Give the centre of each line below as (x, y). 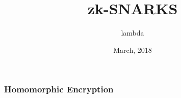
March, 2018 (133, 50)
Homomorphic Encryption (59, 89)
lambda (133, 33)
